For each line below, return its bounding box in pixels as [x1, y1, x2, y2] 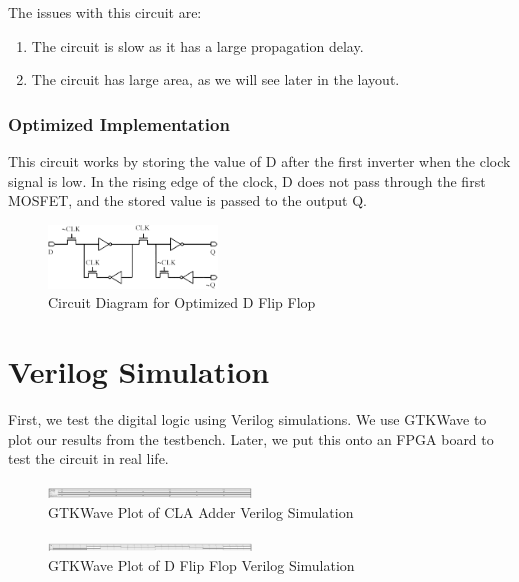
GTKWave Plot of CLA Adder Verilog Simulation [48, 501, 354, 522]
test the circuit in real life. [8, 448, 169, 469]
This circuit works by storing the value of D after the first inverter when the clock [8, 151, 511, 171]
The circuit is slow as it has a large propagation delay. [31, 35, 364, 56]
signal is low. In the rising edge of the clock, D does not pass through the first [8, 170, 486, 191]
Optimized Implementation [8, 111, 230, 136]
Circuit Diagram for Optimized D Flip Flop [48, 292, 316, 313]
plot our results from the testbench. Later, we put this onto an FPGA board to [8, 428, 494, 449]
